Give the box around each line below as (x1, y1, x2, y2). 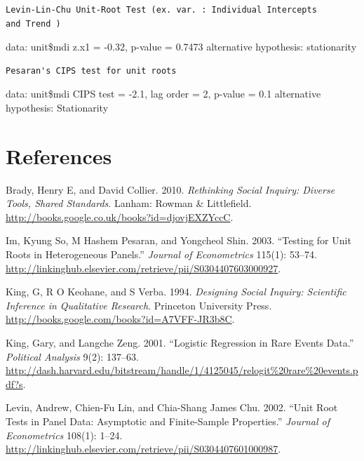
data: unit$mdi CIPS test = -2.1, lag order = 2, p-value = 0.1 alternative (6, 86, 321, 101)
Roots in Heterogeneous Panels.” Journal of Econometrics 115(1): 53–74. (6, 247, 317, 262)
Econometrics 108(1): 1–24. (6, 427, 123, 442)
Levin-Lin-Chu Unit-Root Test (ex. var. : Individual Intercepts (6, 5, 317, 15)
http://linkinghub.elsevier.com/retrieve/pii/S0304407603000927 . (6, 260, 281, 275)
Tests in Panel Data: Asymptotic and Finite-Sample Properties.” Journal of (6, 414, 330, 428)
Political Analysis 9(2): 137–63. (6, 349, 139, 363)
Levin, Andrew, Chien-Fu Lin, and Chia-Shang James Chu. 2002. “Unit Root (6, 400, 338, 415)
